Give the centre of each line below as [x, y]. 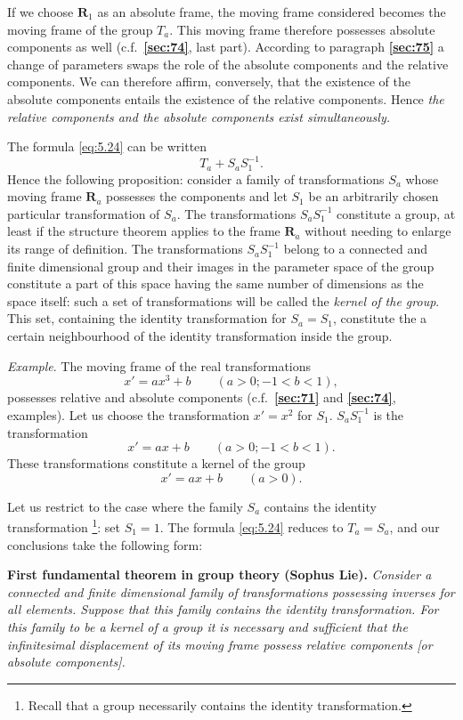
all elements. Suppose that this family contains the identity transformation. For [223, 609]
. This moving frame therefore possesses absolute [302, 29]
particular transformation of [84, 213]
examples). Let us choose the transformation [129, 414]
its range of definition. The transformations [125, 249]
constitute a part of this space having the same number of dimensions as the [215, 283]
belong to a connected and [356, 249]
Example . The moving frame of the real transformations [159, 365]
